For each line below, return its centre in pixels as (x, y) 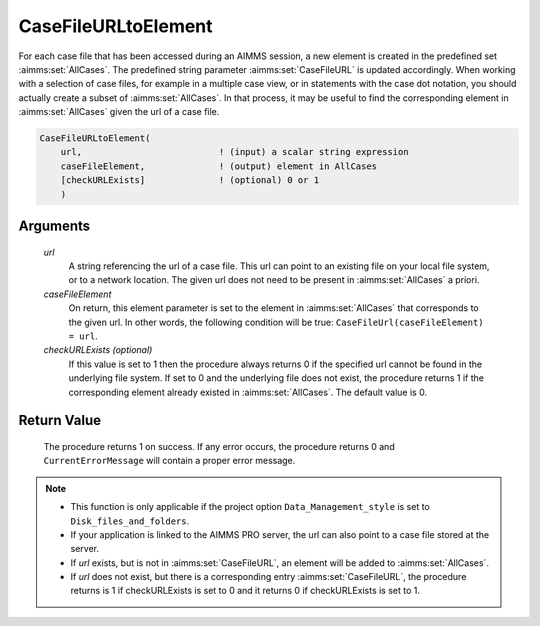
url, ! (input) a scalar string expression (234, 152)
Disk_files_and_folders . (130, 521)
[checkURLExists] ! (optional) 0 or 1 (190, 180)
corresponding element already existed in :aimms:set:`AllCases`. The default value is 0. (248, 392)
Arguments (54, 226)
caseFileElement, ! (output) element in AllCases (219, 166)
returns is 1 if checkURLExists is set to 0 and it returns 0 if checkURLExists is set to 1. (245, 591)
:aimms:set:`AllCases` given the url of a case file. (119, 112)
